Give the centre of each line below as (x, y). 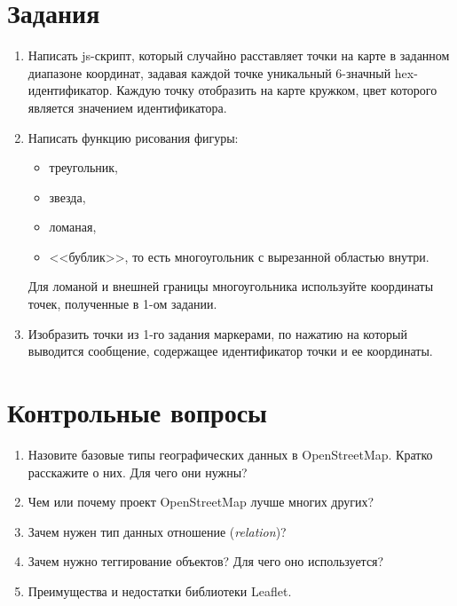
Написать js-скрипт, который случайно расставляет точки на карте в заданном (239, 55)
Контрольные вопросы (137, 412)
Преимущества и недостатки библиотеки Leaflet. (160, 590)
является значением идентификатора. (127, 107)
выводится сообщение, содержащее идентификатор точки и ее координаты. (230, 351)
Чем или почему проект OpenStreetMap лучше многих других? (201, 502)
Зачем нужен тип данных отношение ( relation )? (157, 531)
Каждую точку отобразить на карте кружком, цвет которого (277, 90)
